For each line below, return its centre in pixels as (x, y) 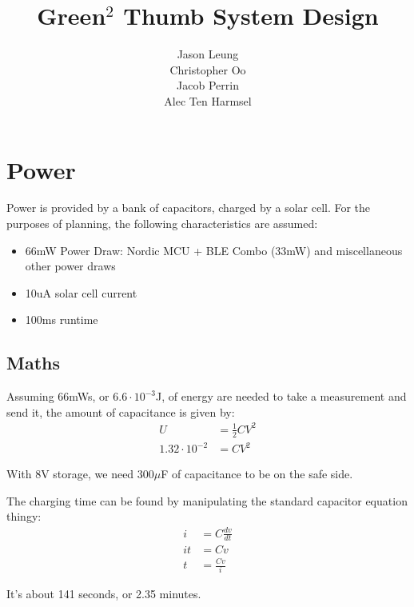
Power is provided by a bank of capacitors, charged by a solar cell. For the (189, 208)
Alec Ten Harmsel (208, 100)
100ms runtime (62, 319)
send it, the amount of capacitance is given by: (121, 411)
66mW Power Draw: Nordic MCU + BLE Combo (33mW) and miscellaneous (214, 250)
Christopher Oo (208, 69)
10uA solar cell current (81, 292)
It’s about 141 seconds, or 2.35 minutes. (104, 594)
